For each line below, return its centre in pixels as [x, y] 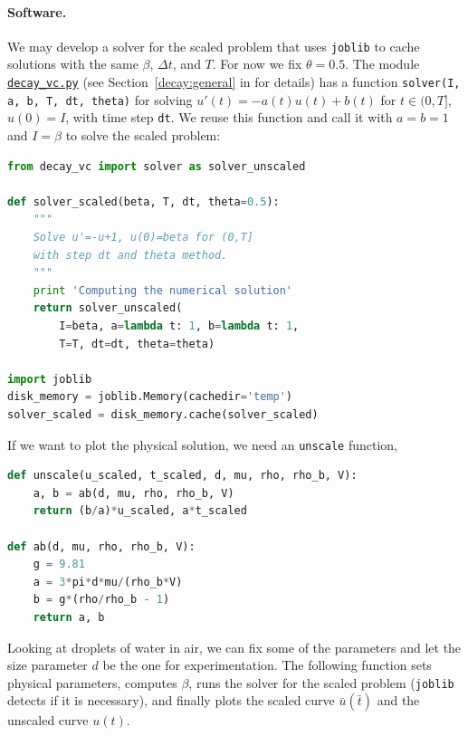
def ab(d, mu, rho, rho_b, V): [101, 546]
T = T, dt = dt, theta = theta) [137, 344]
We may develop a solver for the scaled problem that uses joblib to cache [214, 46]
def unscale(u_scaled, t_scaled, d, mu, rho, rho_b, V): [182, 476]
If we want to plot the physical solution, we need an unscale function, [202, 444]
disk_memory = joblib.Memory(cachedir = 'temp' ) [150, 397]
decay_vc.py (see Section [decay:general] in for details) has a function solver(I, [234, 82]
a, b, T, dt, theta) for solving [100, 99]
